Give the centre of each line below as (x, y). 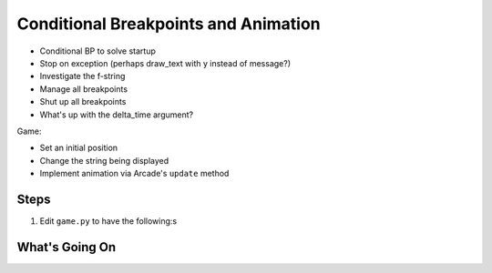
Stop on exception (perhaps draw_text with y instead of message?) (165, 63)
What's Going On (67, 247)
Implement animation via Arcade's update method (134, 174)
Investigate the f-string (82, 76)
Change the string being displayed (104, 160)
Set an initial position (79, 148)
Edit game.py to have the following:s (108, 221)
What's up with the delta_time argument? (117, 115)
